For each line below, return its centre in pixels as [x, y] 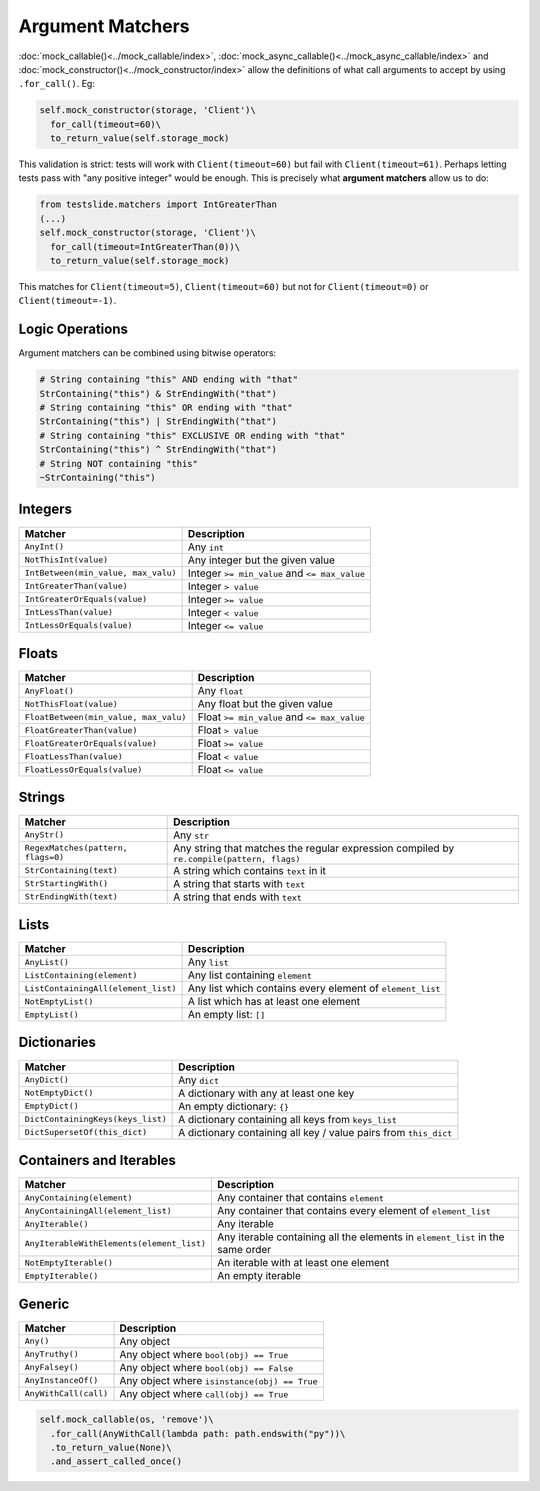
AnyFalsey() [51, 1367]
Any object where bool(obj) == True [204, 1354]
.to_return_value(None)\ [111, 1447]
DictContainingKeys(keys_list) [95, 1119]
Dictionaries [57, 1042]
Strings [41, 797]
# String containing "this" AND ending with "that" [169, 379]
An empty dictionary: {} [234, 1106]
